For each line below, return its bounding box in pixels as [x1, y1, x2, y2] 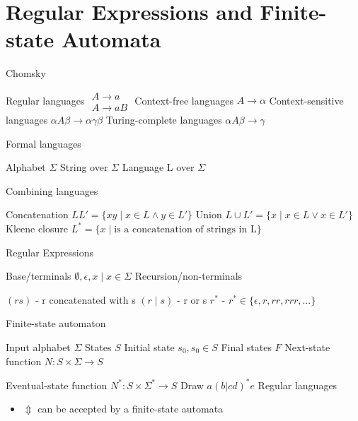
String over [60, 160, 108, 174]
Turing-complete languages [105, 112, 222, 126]
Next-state [284, 339, 330, 354]
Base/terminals [6, 268, 71, 283]
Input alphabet [6, 339, 71, 354]
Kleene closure [6, 220, 68, 235]
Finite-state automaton [6, 316, 106, 331]
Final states [221, 339, 272, 354]
